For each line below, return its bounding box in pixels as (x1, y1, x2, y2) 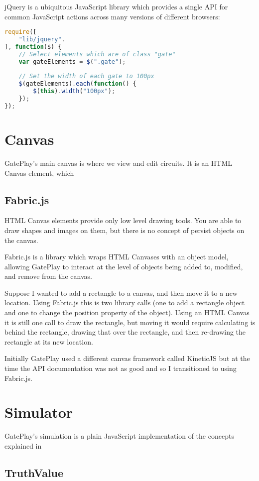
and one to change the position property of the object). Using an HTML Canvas (4, 307, 250, 318)
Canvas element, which (4, 167, 74, 178)
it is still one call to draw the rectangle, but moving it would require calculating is (4, 317, 256, 327)
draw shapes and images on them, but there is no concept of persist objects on (4, 225, 245, 235)
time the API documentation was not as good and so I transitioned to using (4, 363, 237, 373)
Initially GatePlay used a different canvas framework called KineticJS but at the (4, 353, 250, 363)
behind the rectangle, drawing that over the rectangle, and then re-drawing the (4, 327, 246, 337)
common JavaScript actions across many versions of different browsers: (4, 11, 220, 21)
